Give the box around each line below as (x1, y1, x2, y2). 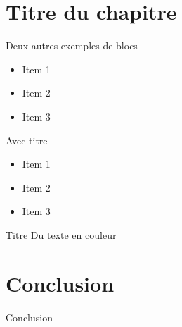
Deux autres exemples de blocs (6, 38, 138, 53)
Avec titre (6, 132, 48, 147)
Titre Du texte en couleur (6, 227, 117, 242)
